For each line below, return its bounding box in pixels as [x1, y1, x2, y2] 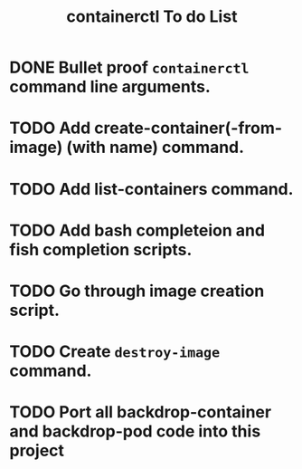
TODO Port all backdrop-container [9, 402, 272, 423]
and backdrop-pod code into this [9, 421, 261, 442]
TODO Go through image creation [9, 281, 265, 301]
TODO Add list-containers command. [9, 178, 294, 199]
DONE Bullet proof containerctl [9, 57, 250, 78]
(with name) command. [66, 138, 245, 158]
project [9, 441, 65, 461]
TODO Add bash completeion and [9, 220, 265, 241]
